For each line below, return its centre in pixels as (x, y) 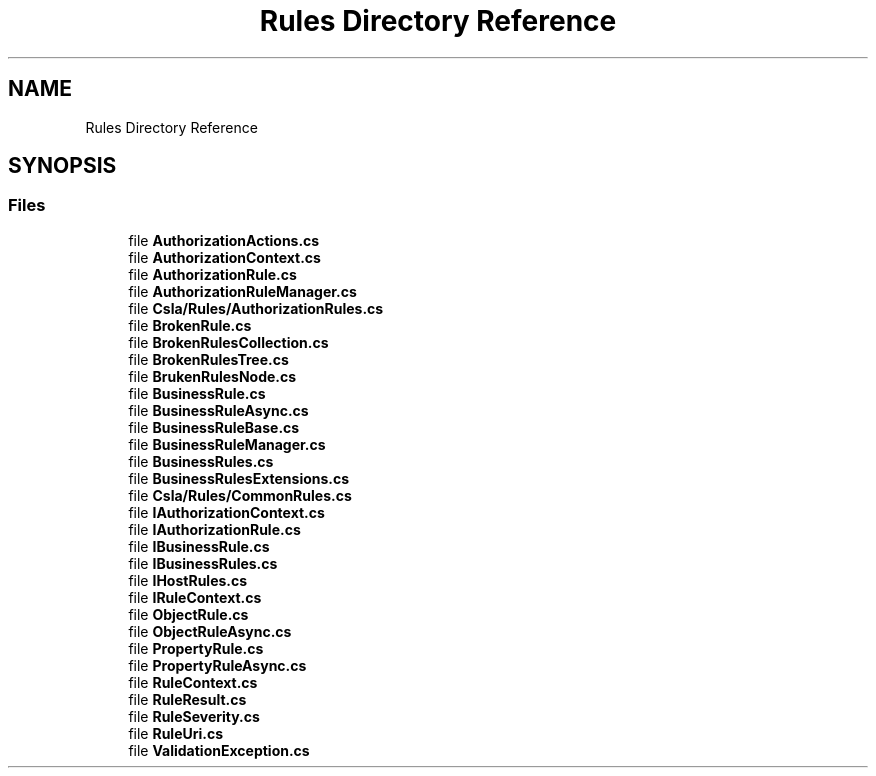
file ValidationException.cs (219, 750)
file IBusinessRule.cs (199, 546)
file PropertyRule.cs (196, 648)
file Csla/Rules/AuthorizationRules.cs (256, 308)
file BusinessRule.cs (197, 393)
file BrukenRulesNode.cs (212, 376)
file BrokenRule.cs (190, 325)
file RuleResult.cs (187, 699)
